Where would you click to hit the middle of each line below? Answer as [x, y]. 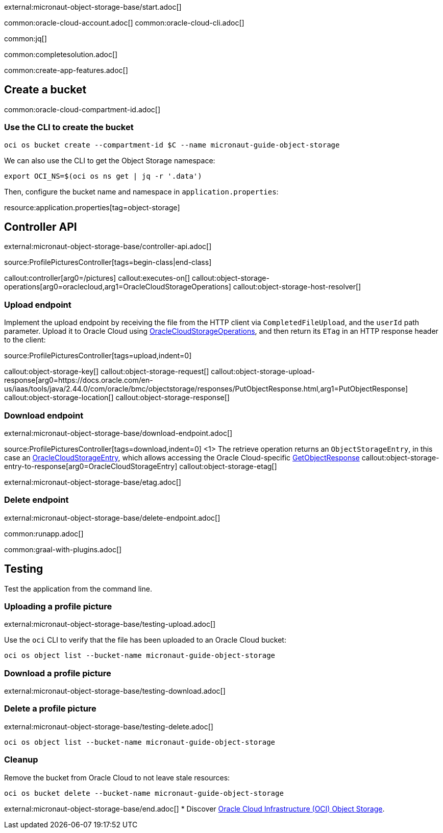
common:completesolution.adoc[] [61, 54]
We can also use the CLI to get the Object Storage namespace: [110, 160]
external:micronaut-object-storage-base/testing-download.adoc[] [115, 691]
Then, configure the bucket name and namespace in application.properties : [141, 191]
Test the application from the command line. [78, 589]
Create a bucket [45, 90]
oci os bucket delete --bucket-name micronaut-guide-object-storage [144, 793]
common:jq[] [26, 39]
